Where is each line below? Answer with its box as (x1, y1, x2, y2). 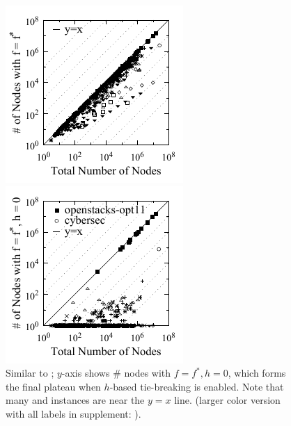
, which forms (228, 366, 286, 380)
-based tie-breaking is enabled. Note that (109, 379, 284, 393)
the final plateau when (6, 379, 101, 393)
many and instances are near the (6, 393, 145, 407)
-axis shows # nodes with (61, 366, 171, 380)
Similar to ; (6, 366, 54, 380)
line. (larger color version (174, 393, 281, 407)
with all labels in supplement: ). (6, 406, 141, 420)
